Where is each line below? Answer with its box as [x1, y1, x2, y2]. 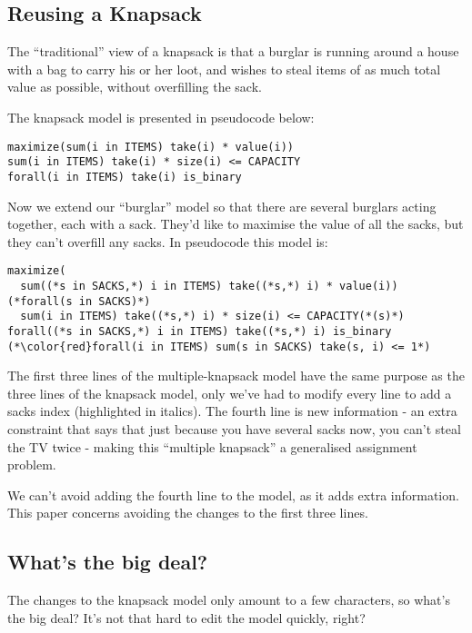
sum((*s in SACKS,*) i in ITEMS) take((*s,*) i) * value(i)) [20, 279, 398, 292]
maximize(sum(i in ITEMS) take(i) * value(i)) [7, 140, 294, 153]
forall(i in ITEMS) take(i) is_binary [7, 170, 242, 183]
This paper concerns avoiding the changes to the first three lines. [7, 503, 368, 522]
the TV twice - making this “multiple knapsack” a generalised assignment [7, 437, 417, 456]
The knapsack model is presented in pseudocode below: [7, 107, 315, 126]
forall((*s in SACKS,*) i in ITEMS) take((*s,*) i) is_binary [7, 324, 392, 338]
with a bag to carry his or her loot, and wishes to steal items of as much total [7, 59, 441, 78]
